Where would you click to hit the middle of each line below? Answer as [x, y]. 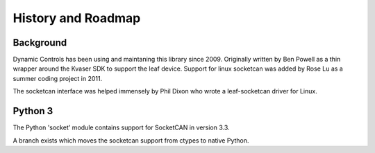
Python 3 [33, 111]
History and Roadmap [77, 18]
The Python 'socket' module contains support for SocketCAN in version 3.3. [121, 127]
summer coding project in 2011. [58, 78]
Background [40, 43]
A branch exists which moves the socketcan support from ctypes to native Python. [131, 140]
